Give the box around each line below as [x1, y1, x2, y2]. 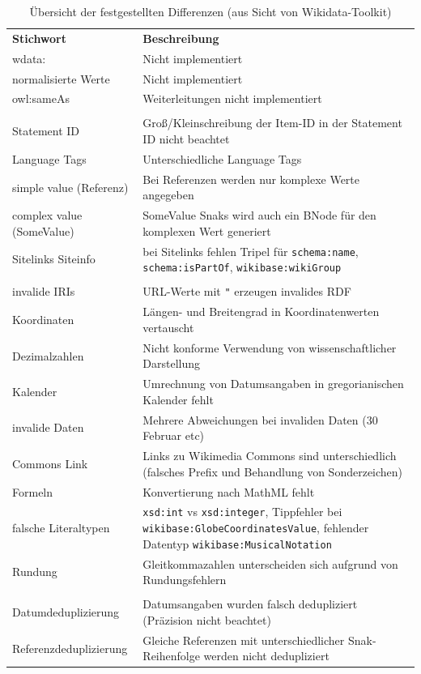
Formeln [12, 483, 53, 500]
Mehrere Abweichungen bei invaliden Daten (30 [142, 411, 378, 428]
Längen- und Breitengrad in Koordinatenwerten [142, 303, 380, 320]
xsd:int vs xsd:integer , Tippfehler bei [142, 503, 342, 520]
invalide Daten [12, 419, 84, 436]
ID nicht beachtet [142, 130, 230, 147]
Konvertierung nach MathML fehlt [142, 483, 315, 500]
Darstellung [142, 355, 201, 372]
